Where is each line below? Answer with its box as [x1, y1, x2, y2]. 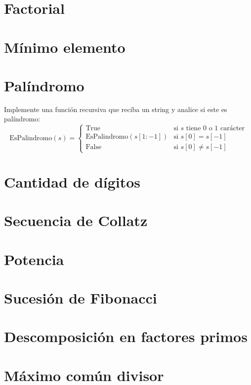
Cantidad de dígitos [4, 171, 141, 192]
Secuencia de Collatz [4, 210, 148, 231]
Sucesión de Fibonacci [4, 287, 157, 308]
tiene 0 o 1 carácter [186, 125, 245, 132]
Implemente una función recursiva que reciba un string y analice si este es [4, 104, 227, 114]
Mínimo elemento [4, 37, 125, 57]
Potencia [4, 249, 64, 269]
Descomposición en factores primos [4, 326, 248, 346]
